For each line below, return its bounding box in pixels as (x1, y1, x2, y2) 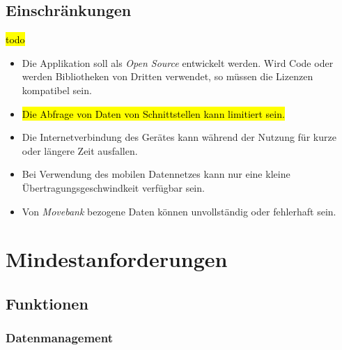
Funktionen (6, 292, 88, 314)
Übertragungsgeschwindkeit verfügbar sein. (22, 180, 205, 195)
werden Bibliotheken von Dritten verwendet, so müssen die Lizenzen (22, 69, 313, 84)
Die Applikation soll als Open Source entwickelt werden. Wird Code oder (22, 55, 334, 70)
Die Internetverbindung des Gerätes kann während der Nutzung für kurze (22, 130, 336, 144)
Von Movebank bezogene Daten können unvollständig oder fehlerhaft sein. (22, 204, 336, 218)
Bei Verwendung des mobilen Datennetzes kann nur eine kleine (22, 167, 290, 181)
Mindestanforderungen (6, 245, 228, 273)
